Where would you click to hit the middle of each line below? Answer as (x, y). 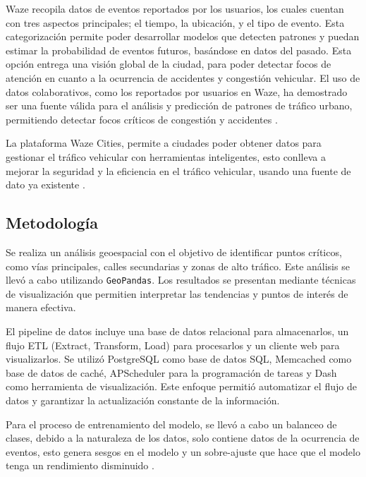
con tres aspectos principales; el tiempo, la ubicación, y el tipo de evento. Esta (175, 22)
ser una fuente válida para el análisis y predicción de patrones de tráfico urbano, (179, 105)
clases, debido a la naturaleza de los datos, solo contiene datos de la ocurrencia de (183, 438)
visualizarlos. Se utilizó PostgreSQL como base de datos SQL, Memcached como (179, 359)
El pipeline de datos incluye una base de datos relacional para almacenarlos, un (177, 331)
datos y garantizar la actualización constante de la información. (143, 400)
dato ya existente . (45, 185)
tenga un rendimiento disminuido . (80, 465)
